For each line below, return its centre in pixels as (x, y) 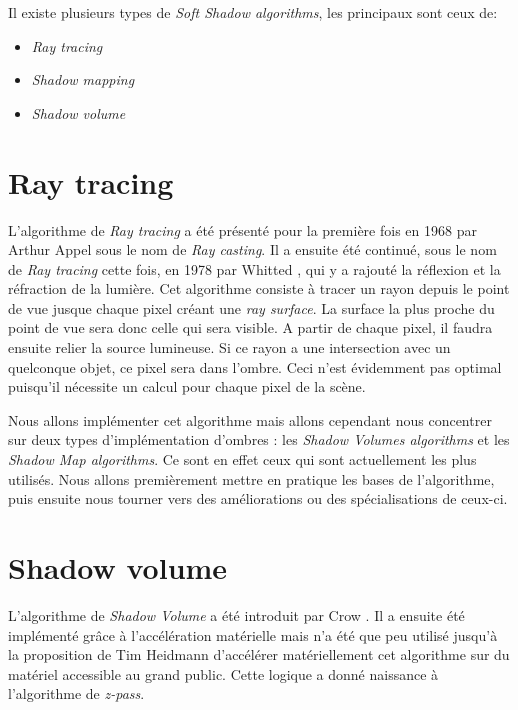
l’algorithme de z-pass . (76, 693)
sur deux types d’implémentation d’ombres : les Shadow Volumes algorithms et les (259, 439)
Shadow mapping (83, 79)
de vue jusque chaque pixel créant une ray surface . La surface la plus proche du (251, 307)
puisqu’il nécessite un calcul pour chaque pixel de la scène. (187, 386)
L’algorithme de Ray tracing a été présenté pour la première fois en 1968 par (242, 229)
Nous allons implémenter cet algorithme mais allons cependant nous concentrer (250, 419)
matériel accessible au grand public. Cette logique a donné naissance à (223, 673)
